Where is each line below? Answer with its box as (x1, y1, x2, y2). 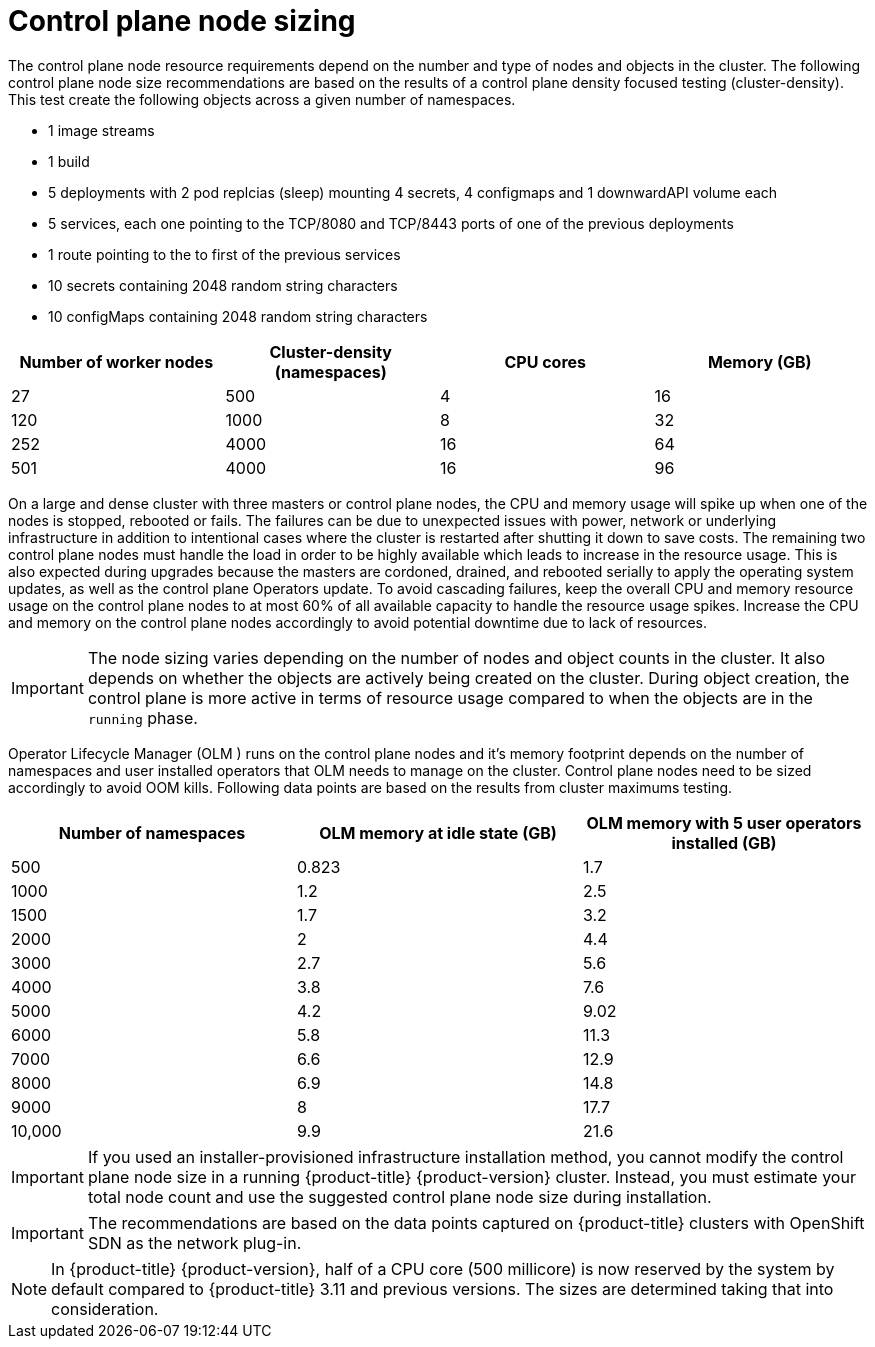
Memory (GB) (707, 351, 812, 372)
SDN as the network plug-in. (87, 1232, 302, 1253)
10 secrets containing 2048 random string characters (48, 276, 398, 294)
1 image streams (48, 121, 155, 139)
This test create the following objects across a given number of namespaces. (8, 90, 516, 108)
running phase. (87, 707, 198, 728)
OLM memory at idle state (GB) (319, 822, 557, 843)
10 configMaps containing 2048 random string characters (48, 307, 428, 325)
